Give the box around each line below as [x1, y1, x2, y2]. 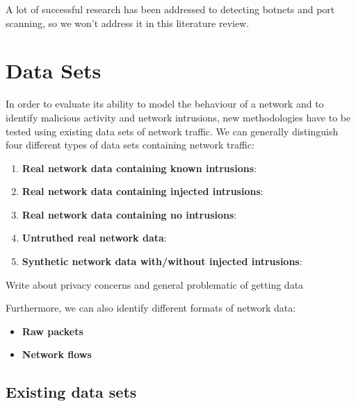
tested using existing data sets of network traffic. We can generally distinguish [6, 124, 339, 138]
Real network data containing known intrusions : [22, 160, 257, 175]
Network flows [22, 347, 92, 362]
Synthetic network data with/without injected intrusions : [22, 254, 302, 269]
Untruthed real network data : [22, 230, 167, 245]
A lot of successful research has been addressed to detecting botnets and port [6, 2, 335, 16]
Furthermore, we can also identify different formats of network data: [6, 301, 296, 315]
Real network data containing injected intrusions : [22, 184, 264, 198]
